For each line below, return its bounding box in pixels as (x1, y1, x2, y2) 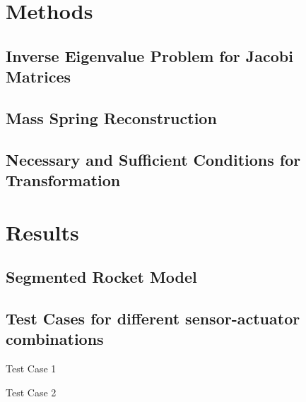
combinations (6, 328, 104, 350)
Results (6, 217, 79, 246)
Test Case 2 (6, 384, 57, 399)
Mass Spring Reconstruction (6, 106, 217, 128)
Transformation (6, 169, 121, 191)
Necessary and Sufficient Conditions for (6, 148, 301, 170)
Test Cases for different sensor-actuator (6, 307, 300, 329)
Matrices (6, 66, 71, 87)
